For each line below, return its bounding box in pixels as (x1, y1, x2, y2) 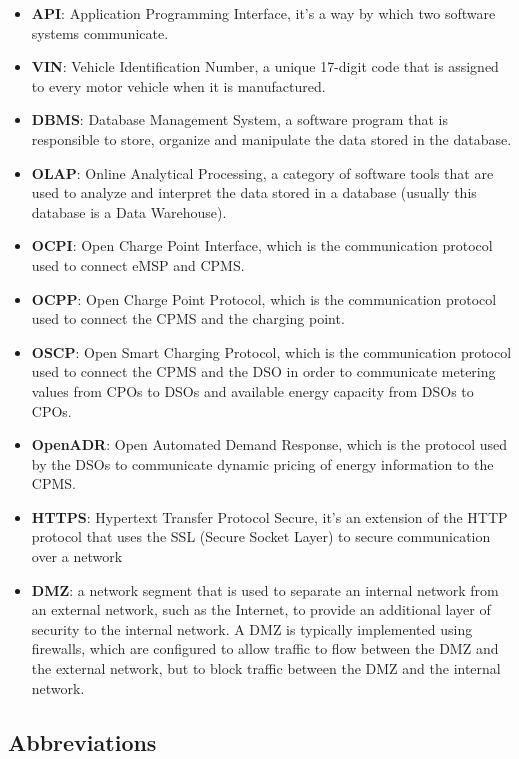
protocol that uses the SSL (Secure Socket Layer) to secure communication (31, 526, 491, 547)
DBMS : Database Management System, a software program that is (31, 109, 448, 130)
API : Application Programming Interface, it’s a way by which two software (31, 3, 496, 23)
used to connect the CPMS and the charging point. (31, 308, 345, 329)
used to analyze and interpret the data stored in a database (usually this (31, 182, 477, 203)
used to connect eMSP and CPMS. (31, 254, 245, 275)
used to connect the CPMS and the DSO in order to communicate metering (31, 361, 496, 382)
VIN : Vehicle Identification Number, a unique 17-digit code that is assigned (31, 56, 499, 77)
